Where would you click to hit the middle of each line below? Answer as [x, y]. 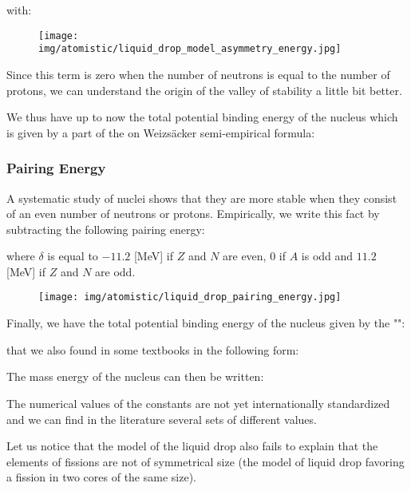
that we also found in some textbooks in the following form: [153, 349]
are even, [245, 256]
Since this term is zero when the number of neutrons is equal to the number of [198, 74]
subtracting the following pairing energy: [106, 229]
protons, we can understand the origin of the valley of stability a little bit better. [204, 90]
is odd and [327, 256]
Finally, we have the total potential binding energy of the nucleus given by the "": [206, 323]
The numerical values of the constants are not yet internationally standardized [198, 403]
